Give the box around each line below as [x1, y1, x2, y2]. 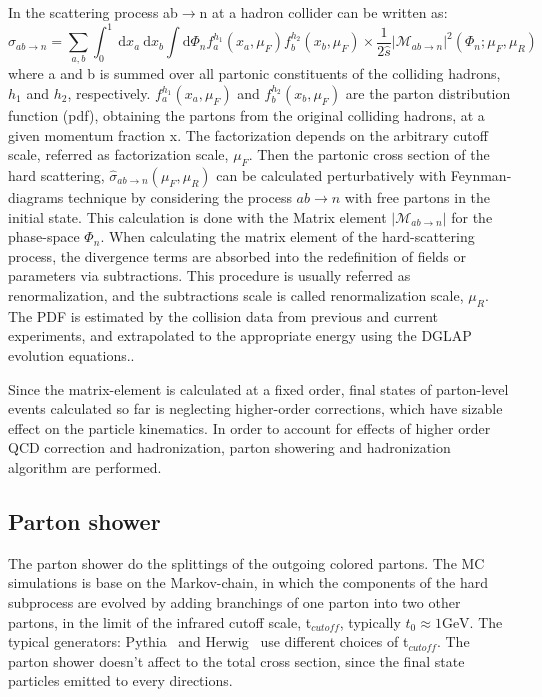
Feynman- [450, 165, 512, 185]
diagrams [8, 187, 64, 207]
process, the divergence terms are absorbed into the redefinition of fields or [8, 245, 466, 266]
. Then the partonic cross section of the [248, 144, 490, 165]
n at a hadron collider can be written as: [199, 2, 448, 22]
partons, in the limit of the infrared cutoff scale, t [8, 611, 312, 632]
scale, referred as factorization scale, [8, 144, 229, 165]
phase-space [8, 226, 80, 247]
